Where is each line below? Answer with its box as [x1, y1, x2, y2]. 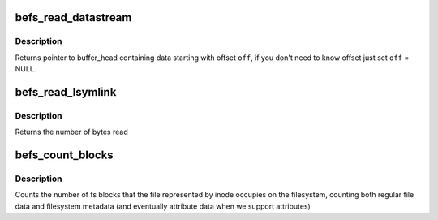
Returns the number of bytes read [15, 127, 129, 137]
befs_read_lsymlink [15, 85, 117, 99]
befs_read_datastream [15, 11, 132, 24]
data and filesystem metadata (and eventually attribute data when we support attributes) [15, 201, 311, 211]
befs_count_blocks [15, 149, 114, 162]
